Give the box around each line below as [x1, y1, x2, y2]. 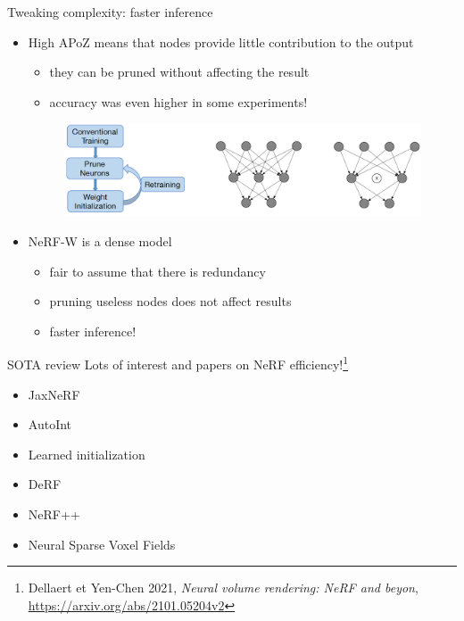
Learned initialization [28, 444, 145, 463]
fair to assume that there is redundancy [49, 261, 266, 280]
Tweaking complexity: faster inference [7, 3, 213, 21]
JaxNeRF [28, 385, 80, 403]
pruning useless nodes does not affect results [49, 292, 292, 310]
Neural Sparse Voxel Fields [28, 534, 176, 553]
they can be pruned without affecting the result [49, 62, 310, 81]
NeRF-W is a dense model [28, 231, 172, 250]
